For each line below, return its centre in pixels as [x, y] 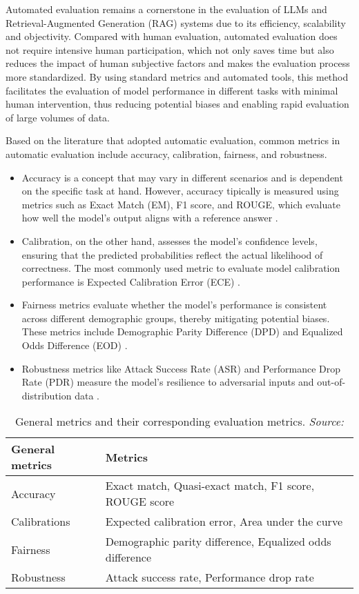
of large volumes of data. [58, 117]
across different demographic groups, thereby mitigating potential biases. [176, 318]
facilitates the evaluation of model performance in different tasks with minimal [172, 90]
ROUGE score [140, 502]
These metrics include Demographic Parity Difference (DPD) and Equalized [182, 331]
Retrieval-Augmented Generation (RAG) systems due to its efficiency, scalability [176, 22]
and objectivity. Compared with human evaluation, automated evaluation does [172, 36]
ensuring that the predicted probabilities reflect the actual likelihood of [172, 254]
